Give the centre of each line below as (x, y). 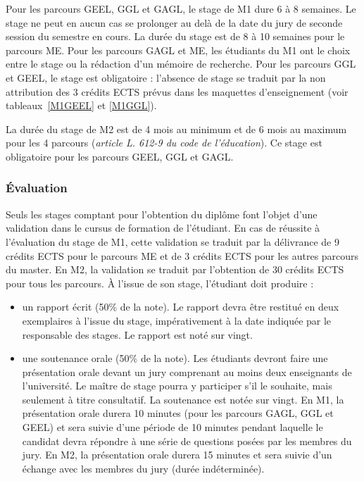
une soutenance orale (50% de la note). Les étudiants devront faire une (175, 358)
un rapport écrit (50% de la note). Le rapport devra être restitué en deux (181, 307)
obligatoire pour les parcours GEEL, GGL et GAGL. (120, 156)
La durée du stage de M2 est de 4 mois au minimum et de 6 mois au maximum (176, 129)
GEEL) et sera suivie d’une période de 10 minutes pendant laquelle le (172, 427)
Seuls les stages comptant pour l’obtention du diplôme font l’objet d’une (162, 214)
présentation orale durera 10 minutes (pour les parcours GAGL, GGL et (178, 413)
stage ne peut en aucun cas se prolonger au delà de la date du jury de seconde (174, 22)
